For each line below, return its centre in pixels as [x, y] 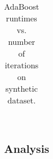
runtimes [21, 18]
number [21, 42]
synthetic [21, 88]
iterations [22, 65]
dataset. [21, 100]
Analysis [27, 149]
